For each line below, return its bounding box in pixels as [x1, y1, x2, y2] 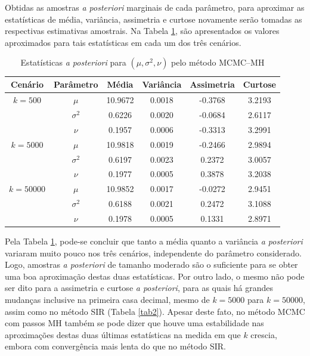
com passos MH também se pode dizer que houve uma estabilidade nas [5, 317, 264, 329]
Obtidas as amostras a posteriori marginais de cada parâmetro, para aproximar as [5, 1, 305, 13]
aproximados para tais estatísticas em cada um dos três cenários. [5, 36, 241, 48]
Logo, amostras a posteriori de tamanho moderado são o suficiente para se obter [5, 258, 298, 271]
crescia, [250, 328, 277, 340]
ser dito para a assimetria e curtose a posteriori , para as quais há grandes [5, 281, 274, 294]
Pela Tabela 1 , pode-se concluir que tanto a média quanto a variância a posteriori [5, 235, 303, 247]
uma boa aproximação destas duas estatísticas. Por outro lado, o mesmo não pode [5, 270, 305, 282]
